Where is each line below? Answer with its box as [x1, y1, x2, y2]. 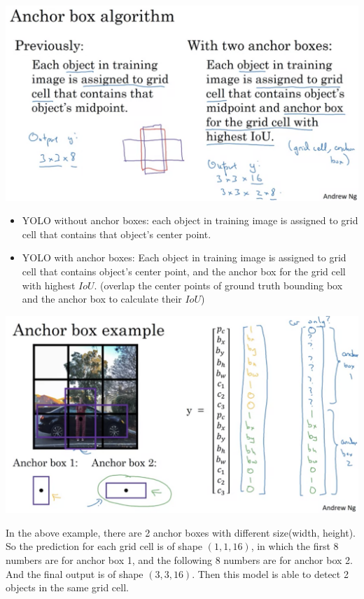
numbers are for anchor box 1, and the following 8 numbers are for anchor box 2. [6, 553, 353, 567]
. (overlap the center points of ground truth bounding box [94, 277, 343, 292]
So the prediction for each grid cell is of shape [6, 539, 203, 553]
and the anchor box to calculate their [22, 291, 182, 306]
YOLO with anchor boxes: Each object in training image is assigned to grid [22, 250, 346, 265]
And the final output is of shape [6, 566, 143, 581]
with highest [22, 277, 76, 292]
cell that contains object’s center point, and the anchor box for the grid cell [22, 263, 346, 278]
